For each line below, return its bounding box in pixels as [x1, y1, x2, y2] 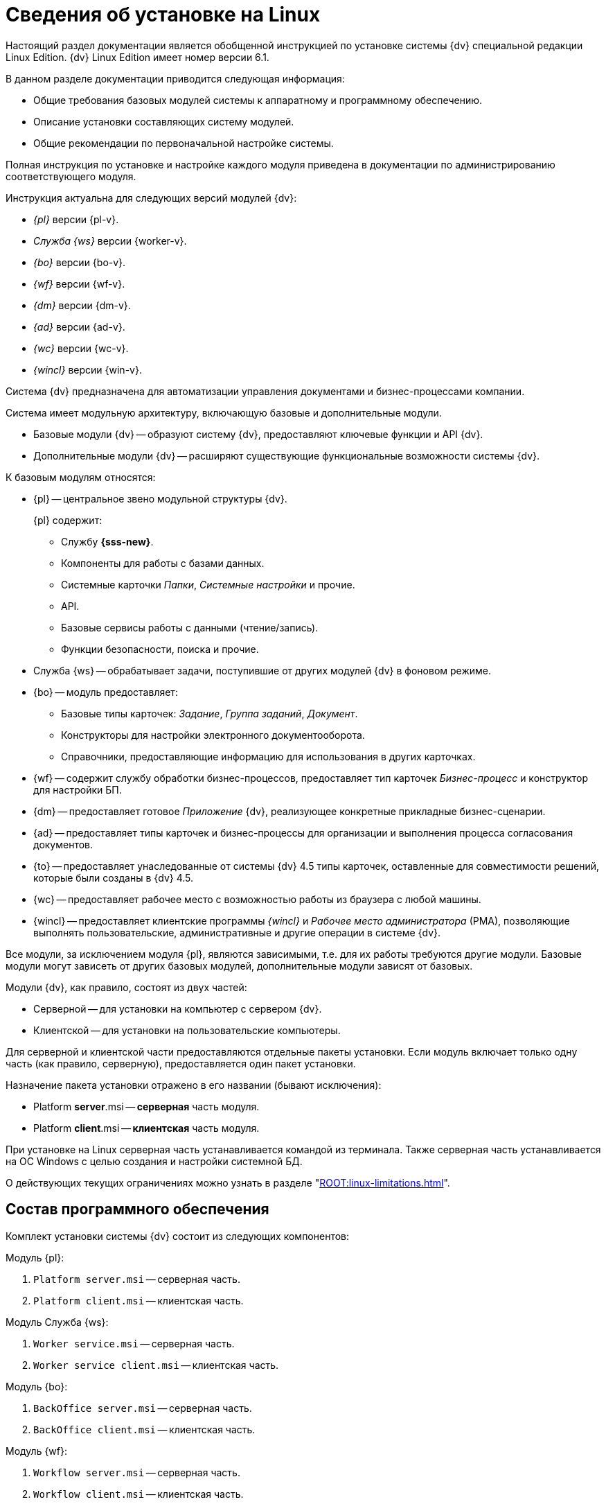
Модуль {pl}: [6, 1251, 64, 1263]
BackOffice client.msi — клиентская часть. [33, 1423, 256, 1435]
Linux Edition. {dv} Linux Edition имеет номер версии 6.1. [6, 51, 269, 63]
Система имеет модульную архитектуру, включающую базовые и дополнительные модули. [6, 406, 442, 419]
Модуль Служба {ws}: [6, 1315, 109, 1328]
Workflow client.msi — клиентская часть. [33, 1487, 244, 1500]
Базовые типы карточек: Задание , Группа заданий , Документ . [61, 707, 358, 719]
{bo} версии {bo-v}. [33, 256, 126, 268]
